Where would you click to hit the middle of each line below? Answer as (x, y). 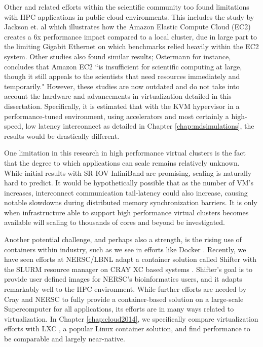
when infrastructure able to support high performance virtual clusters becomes (126, 212)
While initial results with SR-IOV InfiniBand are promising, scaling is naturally (128, 172)
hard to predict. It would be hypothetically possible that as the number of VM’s (129, 183)
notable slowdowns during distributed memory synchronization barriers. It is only (131, 202)
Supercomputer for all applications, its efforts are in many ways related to (119, 309)
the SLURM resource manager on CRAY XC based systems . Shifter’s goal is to (128, 269)
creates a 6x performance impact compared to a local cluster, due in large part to (130, 36)
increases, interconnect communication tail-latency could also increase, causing (126, 192)
